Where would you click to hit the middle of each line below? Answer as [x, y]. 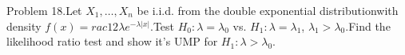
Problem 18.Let [44, 10]
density [24, 26]
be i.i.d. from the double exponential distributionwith [268, 10]
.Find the [368, 26]
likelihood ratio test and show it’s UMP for [112, 41]
